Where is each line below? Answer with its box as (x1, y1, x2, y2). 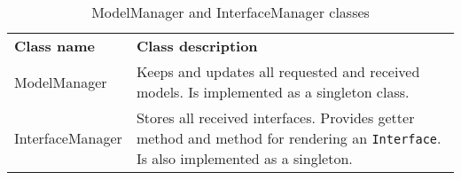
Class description (136, 35, 258, 56)
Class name (14, 35, 95, 56)
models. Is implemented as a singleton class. (136, 82, 410, 102)
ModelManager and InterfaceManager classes (91, 2, 370, 22)
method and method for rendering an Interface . (136, 128, 441, 148)
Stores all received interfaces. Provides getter (136, 107, 415, 128)
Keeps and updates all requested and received (136, 61, 420, 82)
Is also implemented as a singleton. (136, 148, 353, 168)
